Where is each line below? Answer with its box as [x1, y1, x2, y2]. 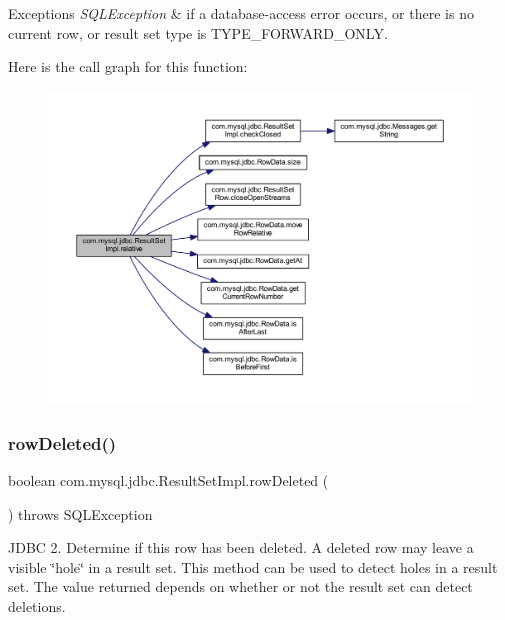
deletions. [8, 596, 66, 616]
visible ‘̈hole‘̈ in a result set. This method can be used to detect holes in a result [8, 556, 498, 577]
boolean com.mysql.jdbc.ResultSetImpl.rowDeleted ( [8, 470, 329, 491]
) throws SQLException [8, 503, 153, 524]
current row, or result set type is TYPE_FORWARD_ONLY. [8, 22, 388, 43]
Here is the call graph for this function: [8, 56, 248, 77]
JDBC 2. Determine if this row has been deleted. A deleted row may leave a [8, 537, 474, 558]
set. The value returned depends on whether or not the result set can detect [8, 576, 473, 597]
